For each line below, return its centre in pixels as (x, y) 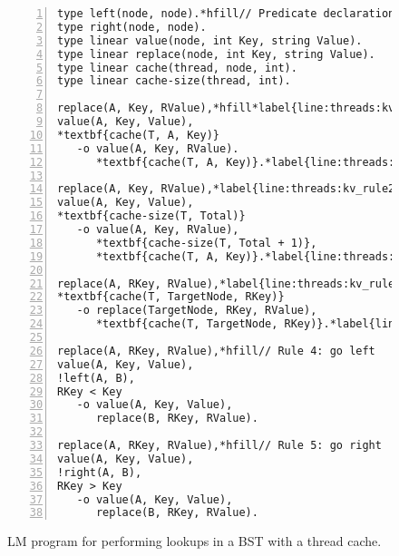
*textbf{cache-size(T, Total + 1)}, (206, 243)
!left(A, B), (96, 378)
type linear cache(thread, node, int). (177, 68)
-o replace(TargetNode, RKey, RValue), (197, 311)
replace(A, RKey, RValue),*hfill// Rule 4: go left (216, 351)
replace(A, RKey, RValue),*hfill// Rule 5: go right (219, 445)
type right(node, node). (132, 27)
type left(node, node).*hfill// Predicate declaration (226, 14)
